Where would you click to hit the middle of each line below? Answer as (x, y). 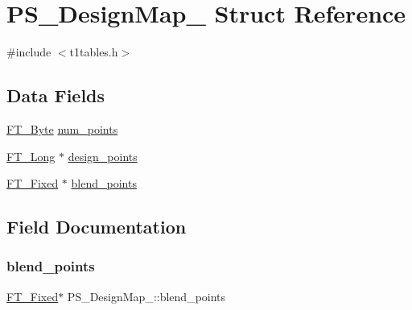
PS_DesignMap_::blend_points (146, 296)
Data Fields (56, 95)
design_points (103, 156)
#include (29, 52)
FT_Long (31, 156)
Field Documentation (97, 227)
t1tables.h (94, 52)
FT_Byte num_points (62, 128)
